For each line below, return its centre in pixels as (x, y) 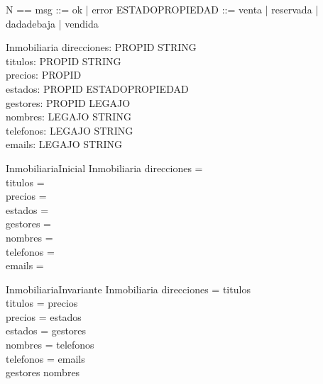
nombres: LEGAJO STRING (69, 117)
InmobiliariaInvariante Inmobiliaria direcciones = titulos (128, 289)
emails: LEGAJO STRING (64, 144)
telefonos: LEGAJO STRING (70, 130)
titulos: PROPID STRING (64, 61)
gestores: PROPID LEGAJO (68, 102)
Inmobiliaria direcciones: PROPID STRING (101, 47)
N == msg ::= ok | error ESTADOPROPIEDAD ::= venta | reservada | (162, 9)
